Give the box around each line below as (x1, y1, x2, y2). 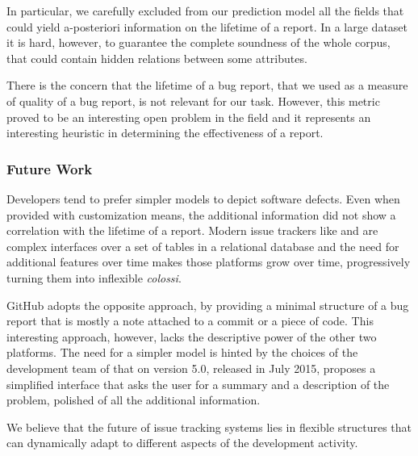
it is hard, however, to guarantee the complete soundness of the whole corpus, (6, 34, 391, 51)
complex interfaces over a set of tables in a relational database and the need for (6, 237, 399, 254)
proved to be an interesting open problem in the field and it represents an (6, 108, 371, 125)
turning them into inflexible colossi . (6, 269, 182, 286)
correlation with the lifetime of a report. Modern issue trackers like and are (6, 222, 378, 239)
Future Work (6, 158, 93, 178)
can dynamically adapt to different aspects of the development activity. (6, 434, 358, 451)
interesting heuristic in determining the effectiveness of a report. (6, 124, 324, 141)
